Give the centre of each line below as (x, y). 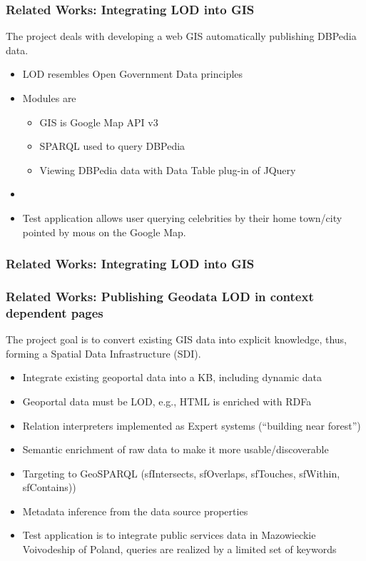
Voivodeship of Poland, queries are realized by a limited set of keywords (179, 549)
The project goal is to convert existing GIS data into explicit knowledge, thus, (176, 339)
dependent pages (55, 312)
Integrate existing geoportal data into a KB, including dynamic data (172, 377)
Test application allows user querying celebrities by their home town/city (182, 217)
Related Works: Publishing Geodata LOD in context (160, 296)
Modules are (49, 98)
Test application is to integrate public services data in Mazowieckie (169, 535)
